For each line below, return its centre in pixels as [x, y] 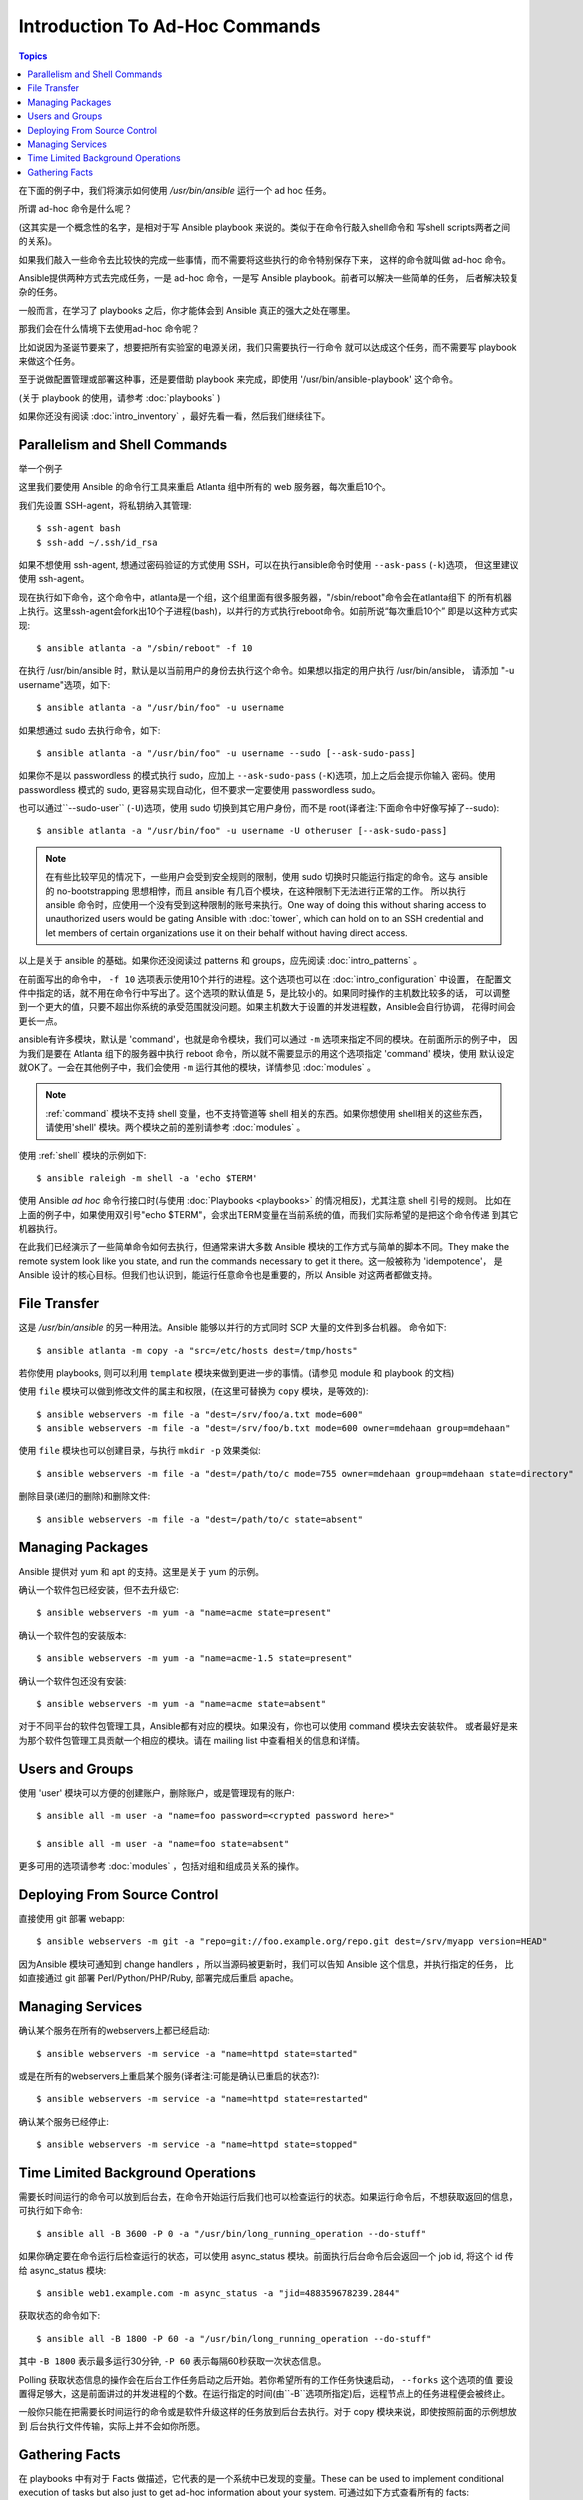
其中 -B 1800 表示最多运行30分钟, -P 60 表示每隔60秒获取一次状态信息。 [172, 2361]
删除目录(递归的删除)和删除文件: [84, 1496]
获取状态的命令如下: [59, 2316]
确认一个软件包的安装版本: [72, 1635]
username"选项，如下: [64, 684]
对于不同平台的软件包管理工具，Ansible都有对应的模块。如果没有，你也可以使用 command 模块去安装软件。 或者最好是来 [268, 1726]
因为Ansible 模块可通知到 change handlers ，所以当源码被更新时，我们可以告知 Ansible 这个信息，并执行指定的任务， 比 [266, 1964]
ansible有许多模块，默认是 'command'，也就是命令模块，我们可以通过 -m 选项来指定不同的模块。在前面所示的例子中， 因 [268, 1039]
